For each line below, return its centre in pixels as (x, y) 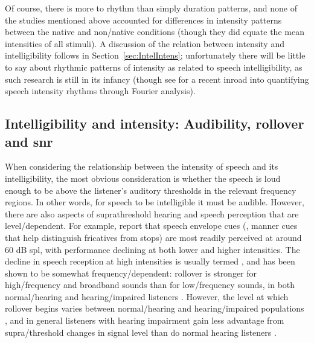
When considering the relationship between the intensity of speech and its (142, 166)
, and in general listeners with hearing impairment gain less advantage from (145, 320)
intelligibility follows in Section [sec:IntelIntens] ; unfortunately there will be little (155, 55)
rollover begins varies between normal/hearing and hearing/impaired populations (155, 308)
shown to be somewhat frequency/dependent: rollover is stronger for (131, 273)
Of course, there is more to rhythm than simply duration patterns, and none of (151, 8)
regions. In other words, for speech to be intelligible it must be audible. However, (155, 202)
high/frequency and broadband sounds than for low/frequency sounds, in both (150, 285)
